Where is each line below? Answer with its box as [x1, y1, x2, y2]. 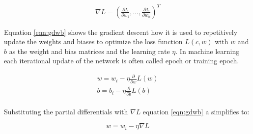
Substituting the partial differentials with [4, 106, 128, 116]
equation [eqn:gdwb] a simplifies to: [142, 106, 250, 116]
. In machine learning [175, 46, 240, 56]
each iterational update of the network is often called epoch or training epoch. [4, 55, 239, 66]
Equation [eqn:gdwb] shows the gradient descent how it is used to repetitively [4, 27, 238, 37]
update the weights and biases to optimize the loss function [4, 36, 183, 47]
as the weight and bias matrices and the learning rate [9, 46, 170, 56]
